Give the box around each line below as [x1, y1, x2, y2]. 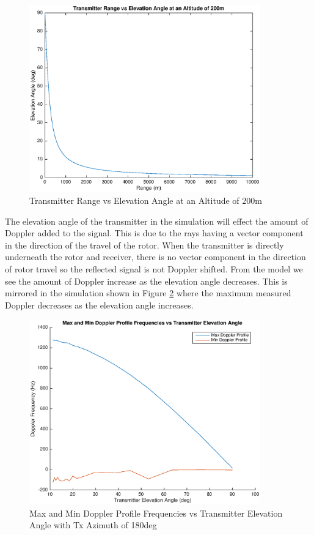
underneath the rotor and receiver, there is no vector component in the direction [5, 250, 306, 263]
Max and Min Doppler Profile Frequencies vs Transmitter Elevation [29, 506, 283, 519]
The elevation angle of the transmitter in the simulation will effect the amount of [5, 214, 309, 227]
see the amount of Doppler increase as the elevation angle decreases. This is [5, 274, 288, 287]
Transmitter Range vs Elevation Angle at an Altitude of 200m [29, 194, 262, 207]
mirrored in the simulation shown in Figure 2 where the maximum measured [5, 286, 291, 299]
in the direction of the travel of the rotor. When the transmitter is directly [5, 238, 284, 251]
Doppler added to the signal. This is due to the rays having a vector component [5, 226, 304, 239]
